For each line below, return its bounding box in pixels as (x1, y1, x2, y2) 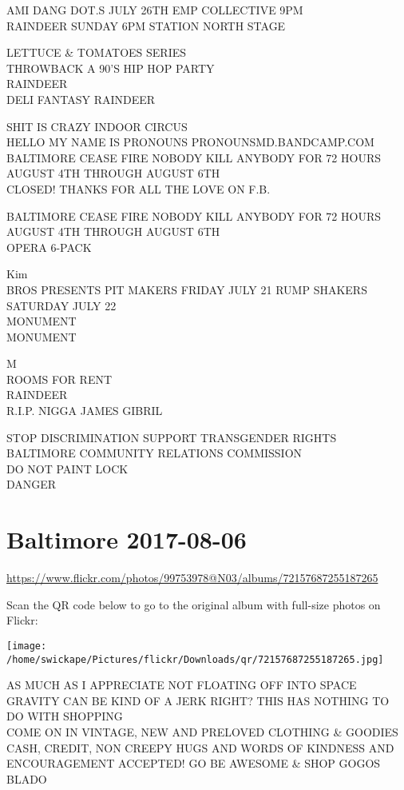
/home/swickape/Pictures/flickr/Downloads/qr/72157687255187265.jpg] (6, 653, 384, 665)
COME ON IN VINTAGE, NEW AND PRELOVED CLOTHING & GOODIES (6, 724, 398, 740)
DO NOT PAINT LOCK (6, 460, 129, 477)
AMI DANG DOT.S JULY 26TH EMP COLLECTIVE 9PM (6, 2, 303, 18)
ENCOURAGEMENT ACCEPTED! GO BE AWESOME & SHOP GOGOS (6, 755, 381, 772)
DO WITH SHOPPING (6, 708, 123, 724)
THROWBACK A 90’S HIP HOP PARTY (6, 59, 215, 76)
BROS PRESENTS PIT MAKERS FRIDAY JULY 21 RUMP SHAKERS (6, 281, 367, 297)
